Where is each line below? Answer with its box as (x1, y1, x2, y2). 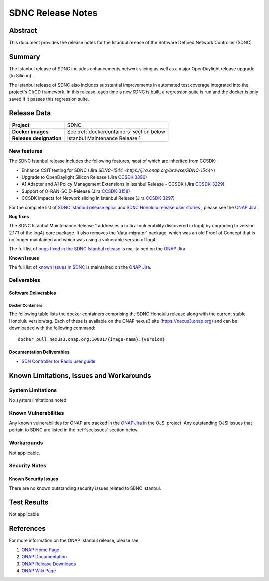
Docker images (12, 128, 49, 135)
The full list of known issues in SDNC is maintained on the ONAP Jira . (9, 264, 152, 270)
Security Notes (9, 462, 47, 469)
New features (9, 147, 43, 154)
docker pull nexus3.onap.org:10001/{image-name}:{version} (18, 337, 165, 342)
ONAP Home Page (21, 547, 60, 553)
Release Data (9, 109, 51, 117)
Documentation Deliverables (9, 349, 70, 355)
